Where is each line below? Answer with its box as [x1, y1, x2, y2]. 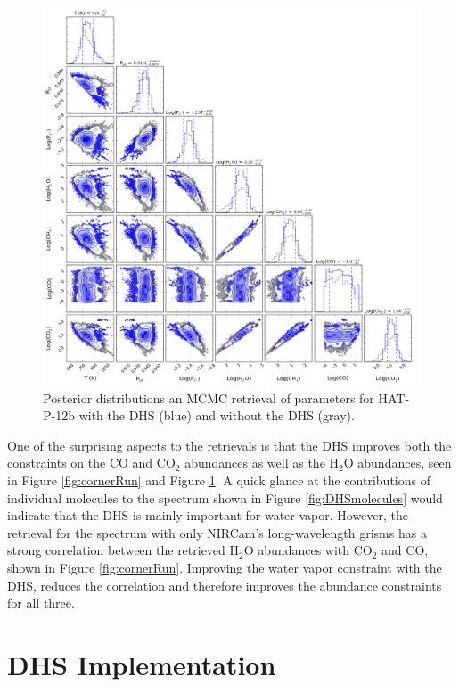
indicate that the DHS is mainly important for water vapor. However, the [7, 506, 409, 525]
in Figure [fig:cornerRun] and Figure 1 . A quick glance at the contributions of [7, 470, 430, 489]
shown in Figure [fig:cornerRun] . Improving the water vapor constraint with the [7, 558, 442, 576]
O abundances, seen [343, 453, 452, 472]
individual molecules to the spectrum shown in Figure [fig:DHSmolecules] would [7, 488, 443, 507]
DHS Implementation [7, 645, 276, 682]
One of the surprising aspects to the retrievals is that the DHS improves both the [7, 435, 452, 454]
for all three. [7, 593, 75, 612]
